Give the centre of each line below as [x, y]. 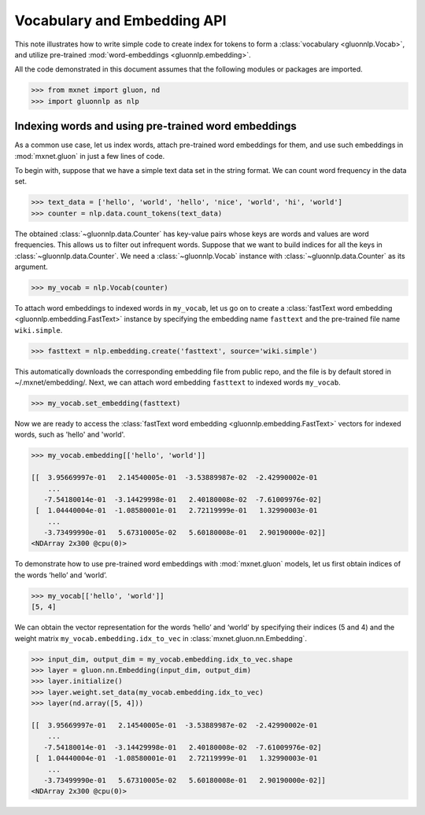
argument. [31, 267]
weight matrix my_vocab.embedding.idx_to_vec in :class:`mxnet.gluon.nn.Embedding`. [161, 638]
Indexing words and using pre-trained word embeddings [155, 126]
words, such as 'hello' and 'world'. [70, 435]
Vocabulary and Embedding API [121, 20]
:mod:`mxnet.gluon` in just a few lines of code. [90, 156]
